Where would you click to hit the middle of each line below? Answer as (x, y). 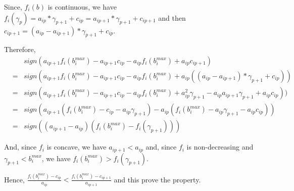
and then (172, 17)
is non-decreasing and (220, 147)
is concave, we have (77, 147)
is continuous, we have (82, 7)
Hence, (14, 179)
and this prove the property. (157, 179)
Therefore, (20, 49)
